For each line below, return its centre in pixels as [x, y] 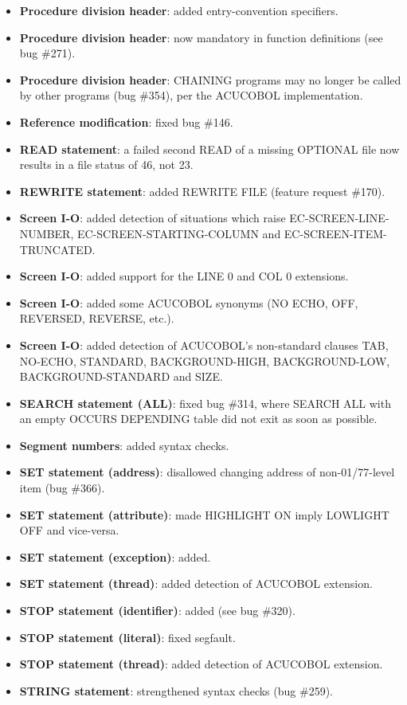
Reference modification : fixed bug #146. [126, 121]
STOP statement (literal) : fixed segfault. [127, 637]
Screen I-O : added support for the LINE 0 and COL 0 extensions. [184, 276]
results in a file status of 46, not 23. [106, 164]
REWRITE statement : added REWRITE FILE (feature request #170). [202, 191]
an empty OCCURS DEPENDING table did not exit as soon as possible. [198, 419]
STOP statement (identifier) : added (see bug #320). [157, 611]
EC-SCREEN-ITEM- [335, 233]
